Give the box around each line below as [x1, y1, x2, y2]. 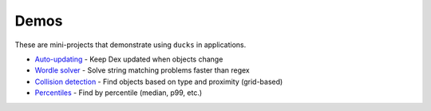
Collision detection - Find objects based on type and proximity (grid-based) [34, 77, 283, 86]
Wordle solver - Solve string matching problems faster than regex [34, 65, 251, 75]
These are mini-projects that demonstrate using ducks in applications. [14, 40, 247, 50]
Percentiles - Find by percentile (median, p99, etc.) [34, 88, 203, 97]
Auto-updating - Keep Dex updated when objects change [34, 54, 223, 64]
